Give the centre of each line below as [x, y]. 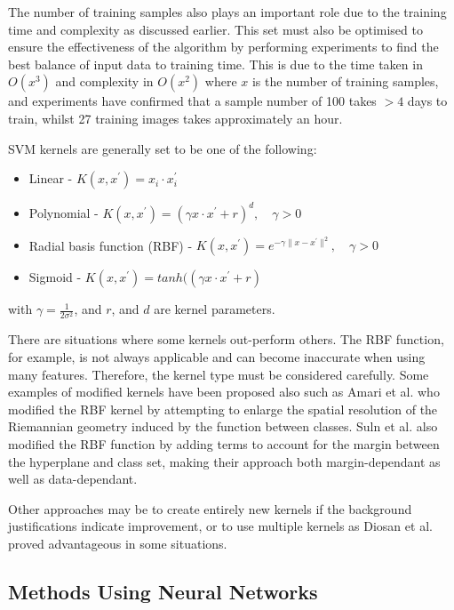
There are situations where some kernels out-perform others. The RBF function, [226, 339]
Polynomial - [64, 212]
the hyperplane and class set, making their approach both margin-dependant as [224, 461]
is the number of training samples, [345, 81]
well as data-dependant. [73, 479]
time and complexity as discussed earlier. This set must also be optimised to [215, 29]
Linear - [51, 178]
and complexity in [104, 81]
